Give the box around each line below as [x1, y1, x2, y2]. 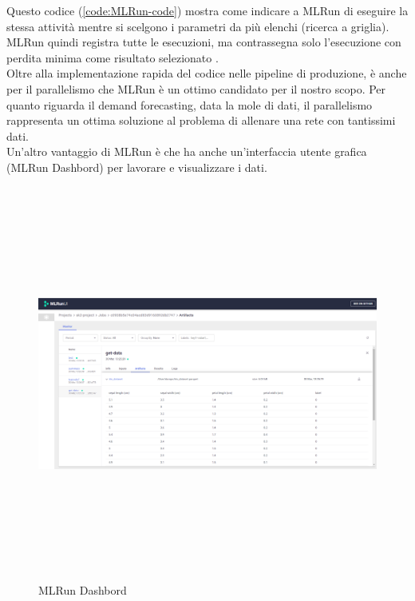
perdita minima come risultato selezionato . [6, 49, 219, 66]
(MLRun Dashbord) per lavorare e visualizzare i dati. [6, 158, 267, 175]
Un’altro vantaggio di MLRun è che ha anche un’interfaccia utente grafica [6, 143, 367, 160]
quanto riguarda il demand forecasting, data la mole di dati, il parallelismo [6, 96, 373, 113]
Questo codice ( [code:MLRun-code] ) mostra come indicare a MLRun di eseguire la [6, 2, 409, 18]
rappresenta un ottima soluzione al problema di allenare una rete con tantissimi [6, 112, 396, 129]
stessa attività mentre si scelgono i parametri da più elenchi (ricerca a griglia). [6, 18, 389, 34]
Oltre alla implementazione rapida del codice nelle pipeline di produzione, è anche [6, 65, 407, 82]
